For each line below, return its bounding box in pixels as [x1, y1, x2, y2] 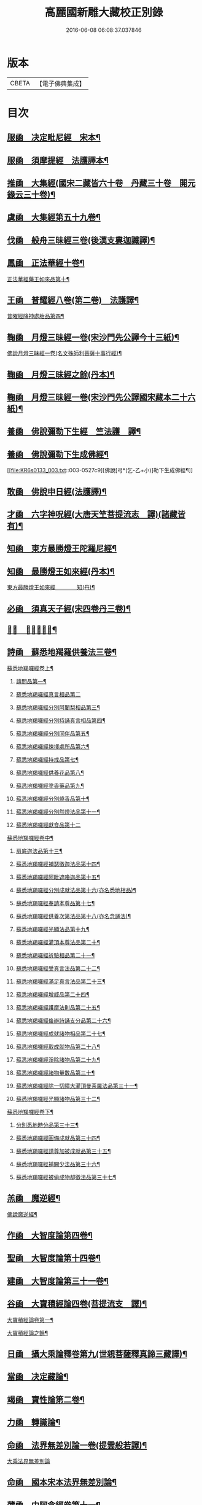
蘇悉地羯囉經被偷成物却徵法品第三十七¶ [15, 1173, 117, 1181]
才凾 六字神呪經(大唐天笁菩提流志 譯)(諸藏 [7, 509, 177, 519]
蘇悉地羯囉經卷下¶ [7, 1108, 54, 1115]
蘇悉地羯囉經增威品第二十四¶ [15, 990, 90, 998]
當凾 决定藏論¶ [7, 1372, 69, 1382]
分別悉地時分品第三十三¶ [15, 1121, 79, 1129]
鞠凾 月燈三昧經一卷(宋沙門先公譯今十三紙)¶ [7, 332, 180, 343]
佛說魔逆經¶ [7, 1210, 37, 1218]
